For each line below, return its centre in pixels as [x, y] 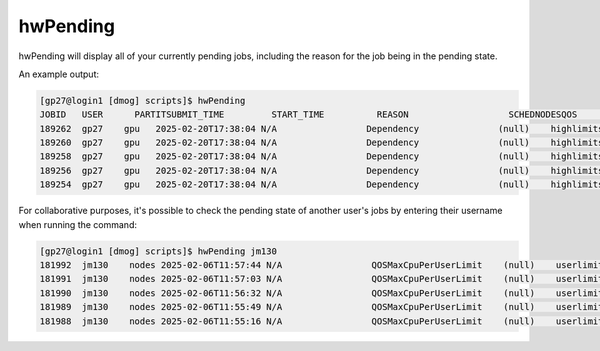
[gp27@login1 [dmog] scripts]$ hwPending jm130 [158, 251]
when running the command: [77, 224]
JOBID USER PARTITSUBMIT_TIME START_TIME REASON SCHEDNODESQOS [308, 114]
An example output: [59, 74]
